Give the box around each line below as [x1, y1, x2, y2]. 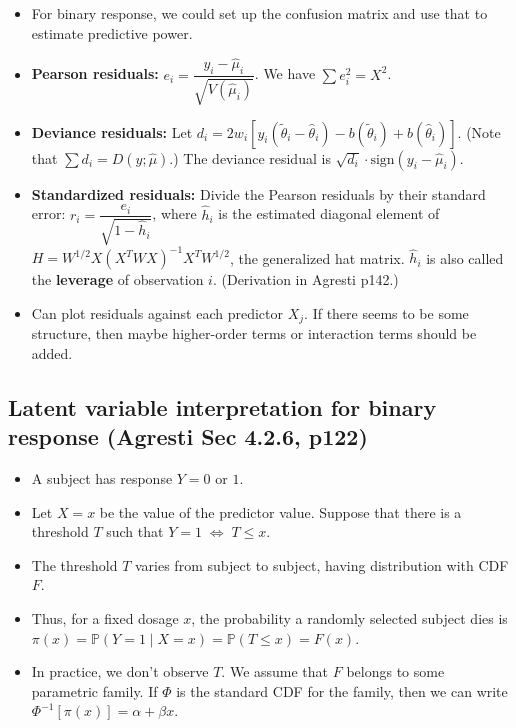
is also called [426, 247, 504, 268]
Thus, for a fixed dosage [31, 607, 179, 628]
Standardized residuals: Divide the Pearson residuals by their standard [31, 183, 486, 204]
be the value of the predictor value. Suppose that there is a [99, 501, 462, 522]
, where [152, 203, 197, 224]
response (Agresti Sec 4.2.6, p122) [8, 421, 368, 452]
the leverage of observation [31, 269, 204, 290]
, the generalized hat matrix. [229, 247, 405, 268]
